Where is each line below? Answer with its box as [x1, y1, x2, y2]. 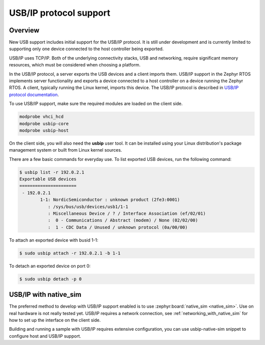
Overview [9, 26, 40, 34]
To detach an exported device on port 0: [9, 263, 91, 269]
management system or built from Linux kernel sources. [9, 147, 122, 153]
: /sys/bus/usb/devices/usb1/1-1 [48, 204, 129, 209]
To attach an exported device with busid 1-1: [9, 237, 99, 243]
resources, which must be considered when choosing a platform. [9, 62, 141, 68]
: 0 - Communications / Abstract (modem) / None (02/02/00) [48, 218, 198, 223]
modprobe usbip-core [19, 121, 69, 126]
